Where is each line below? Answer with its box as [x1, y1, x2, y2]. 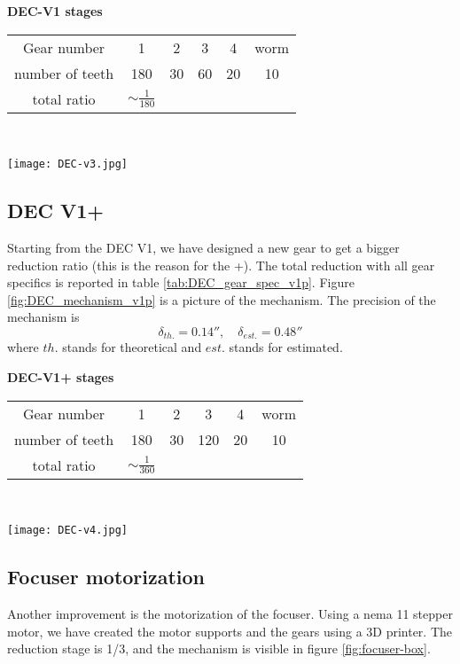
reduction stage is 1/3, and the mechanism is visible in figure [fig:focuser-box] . [7, 639, 431, 658]
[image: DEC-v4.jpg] [7, 524, 129, 537]
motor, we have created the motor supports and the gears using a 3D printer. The [7, 621, 453, 640]
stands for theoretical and [62, 338, 202, 356]
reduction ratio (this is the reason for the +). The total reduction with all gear [7, 255, 435, 274]
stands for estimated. [229, 338, 343, 356]
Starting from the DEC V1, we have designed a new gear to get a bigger [7, 238, 400, 257]
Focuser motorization [7, 563, 206, 590]
